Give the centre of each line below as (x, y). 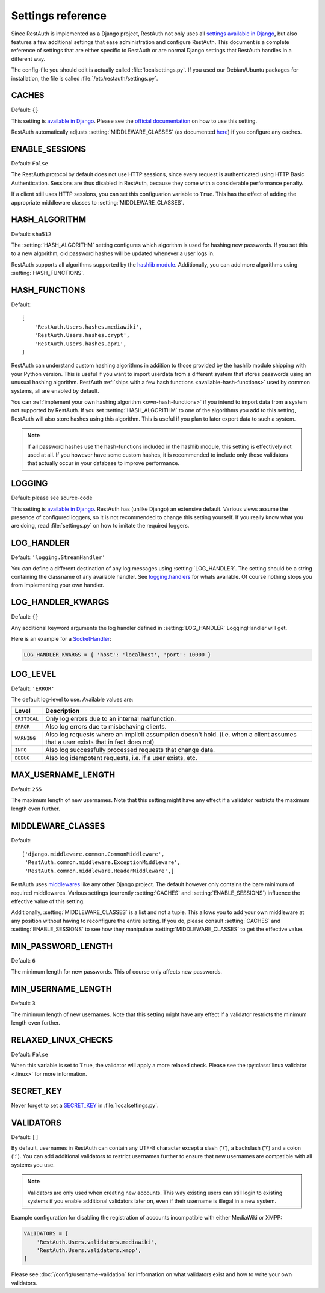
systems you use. (33, 1165)
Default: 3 (23, 1003)
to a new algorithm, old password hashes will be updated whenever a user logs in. (113, 253)
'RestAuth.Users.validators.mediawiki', (97, 1242)
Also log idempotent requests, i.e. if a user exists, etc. (122, 758)
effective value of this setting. (48, 901)
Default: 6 (23, 961)
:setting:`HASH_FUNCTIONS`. (48, 273)
